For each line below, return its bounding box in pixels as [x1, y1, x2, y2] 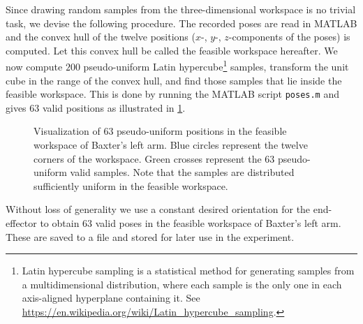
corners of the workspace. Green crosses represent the [34, 151, 262, 165]
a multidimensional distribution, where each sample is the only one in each [22, 277, 342, 291]
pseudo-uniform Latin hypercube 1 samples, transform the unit [83, 57, 349, 74]
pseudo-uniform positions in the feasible [117, 124, 287, 138]
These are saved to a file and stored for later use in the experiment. [6, 229, 295, 244]
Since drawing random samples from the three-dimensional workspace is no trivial [6, 2, 356, 16]
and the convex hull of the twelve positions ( [6, 29, 195, 44]
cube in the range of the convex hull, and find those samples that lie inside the [6, 73, 342, 87]
